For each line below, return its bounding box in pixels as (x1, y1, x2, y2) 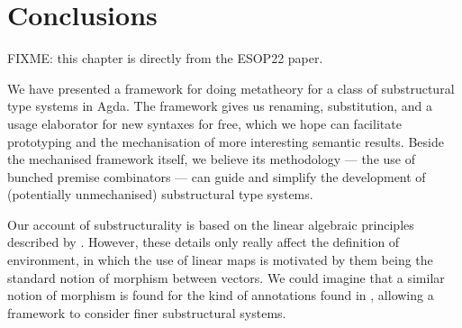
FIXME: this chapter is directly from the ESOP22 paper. (7, 49, 323, 68)
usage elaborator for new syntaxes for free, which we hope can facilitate (7, 114, 402, 132)
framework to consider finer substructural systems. (7, 303, 286, 322)
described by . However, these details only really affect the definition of (7, 232, 400, 251)
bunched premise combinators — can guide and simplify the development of (7, 167, 426, 186)
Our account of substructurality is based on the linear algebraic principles (7, 214, 414, 233)
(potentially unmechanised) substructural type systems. (7, 185, 313, 204)
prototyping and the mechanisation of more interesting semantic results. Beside (7, 132, 444, 150)
